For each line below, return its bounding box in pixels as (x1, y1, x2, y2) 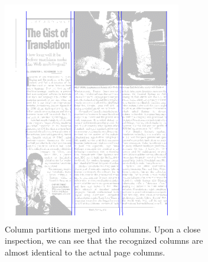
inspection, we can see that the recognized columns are (5, 234, 203, 247)
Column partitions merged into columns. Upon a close (5, 222, 201, 235)
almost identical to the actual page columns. (5, 245, 165, 258)
